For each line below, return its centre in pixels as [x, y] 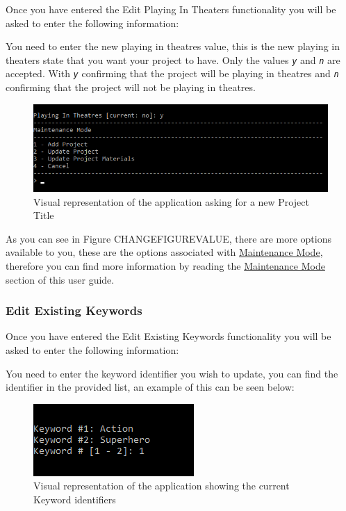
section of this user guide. [60, 279]
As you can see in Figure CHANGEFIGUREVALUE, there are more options [168, 238]
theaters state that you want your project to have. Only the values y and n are [173, 59]
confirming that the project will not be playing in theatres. [131, 87]
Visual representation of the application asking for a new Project [171, 201]
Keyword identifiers [75, 499]
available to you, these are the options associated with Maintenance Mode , [164, 252]
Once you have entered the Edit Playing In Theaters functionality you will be [171, 9]
